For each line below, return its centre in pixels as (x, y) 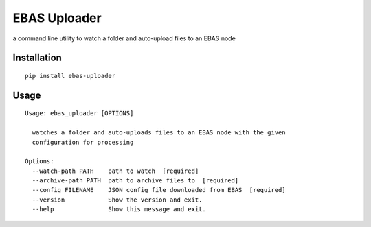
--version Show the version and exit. (117, 200)
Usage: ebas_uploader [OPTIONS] (79, 113)
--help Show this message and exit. (119, 210)
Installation (37, 58)
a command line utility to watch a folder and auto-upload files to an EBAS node (124, 38)
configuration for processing (83, 142)
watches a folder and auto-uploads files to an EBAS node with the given (159, 133)
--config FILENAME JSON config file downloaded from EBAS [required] (159, 190)
